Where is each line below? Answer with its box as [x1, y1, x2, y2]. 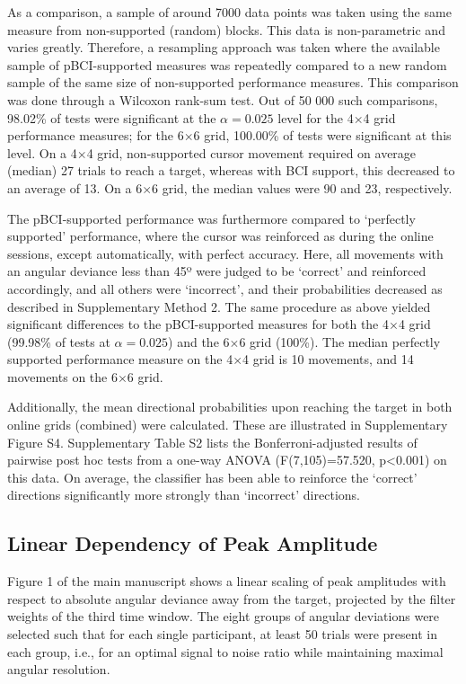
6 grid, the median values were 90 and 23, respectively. [152, 178, 453, 197]
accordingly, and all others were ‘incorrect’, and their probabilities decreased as [7, 279, 443, 298]
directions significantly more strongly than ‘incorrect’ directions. [7, 485, 360, 504]
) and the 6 [168, 332, 230, 351]
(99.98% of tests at [7, 332, 110, 351]
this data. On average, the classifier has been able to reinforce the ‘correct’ [7, 467, 418, 486]
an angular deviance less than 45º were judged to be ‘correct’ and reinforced [7, 262, 426, 280]
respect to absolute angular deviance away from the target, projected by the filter [7, 589, 456, 608]
